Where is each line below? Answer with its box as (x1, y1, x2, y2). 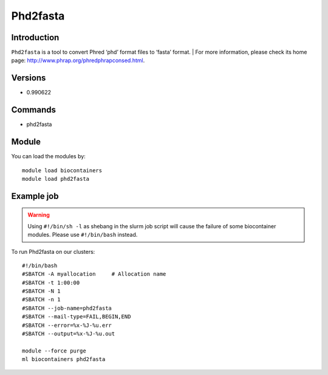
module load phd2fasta (22, 175, 90, 182)
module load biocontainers (22, 167, 103, 173)
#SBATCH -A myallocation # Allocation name (22, 271, 166, 278)
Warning (27, 211, 50, 219)
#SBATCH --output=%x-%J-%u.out (22, 331, 115, 337)
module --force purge (22, 347, 86, 354)
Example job (11, 191, 59, 201)
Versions (11, 73, 46, 83)
